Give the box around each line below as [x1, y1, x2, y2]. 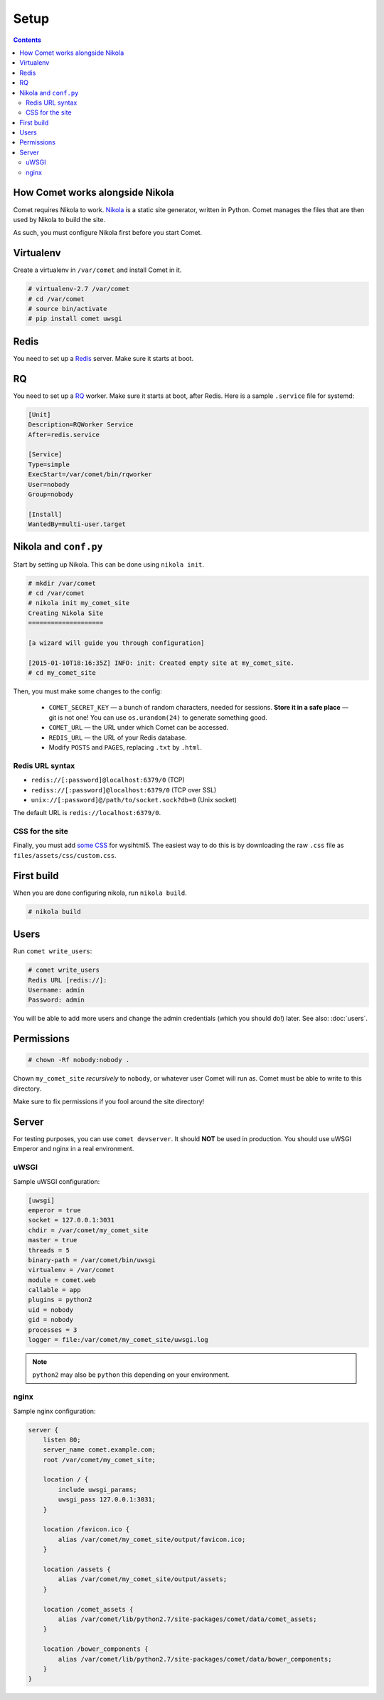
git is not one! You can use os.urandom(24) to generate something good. [48, 713, 268, 722]
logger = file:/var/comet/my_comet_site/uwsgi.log [28, 1336, 209, 1344]
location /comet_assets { [43, 1605, 134, 1613]
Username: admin [28, 986, 85, 994]
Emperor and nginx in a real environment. [13, 1145, 134, 1153]
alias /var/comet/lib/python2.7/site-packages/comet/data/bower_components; [58, 1655, 332, 1663]
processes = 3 [28, 1326, 78, 1334]
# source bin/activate [28, 305, 107, 313]
